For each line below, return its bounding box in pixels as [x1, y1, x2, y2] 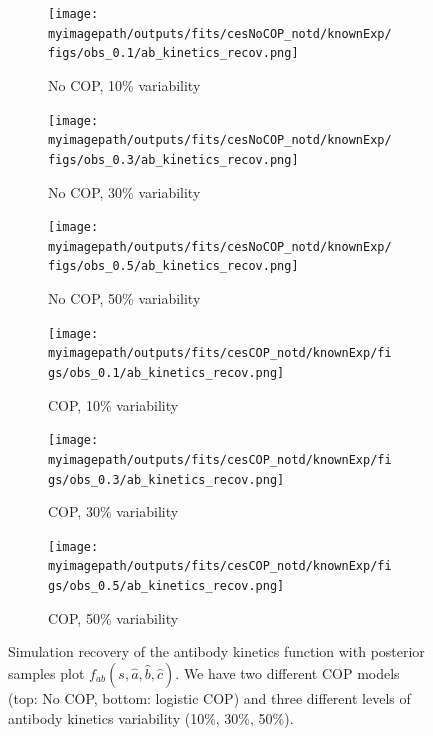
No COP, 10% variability [48, 74, 201, 95]
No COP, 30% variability [48, 181, 201, 202]
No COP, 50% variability [48, 288, 201, 309]
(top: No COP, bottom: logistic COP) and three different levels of [8, 687, 411, 708]
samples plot [8, 662, 85, 683]
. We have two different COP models [175, 662, 400, 683]
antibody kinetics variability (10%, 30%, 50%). [8, 707, 294, 728]
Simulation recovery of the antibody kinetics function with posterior [8, 641, 425, 662]
